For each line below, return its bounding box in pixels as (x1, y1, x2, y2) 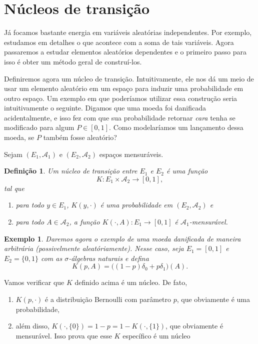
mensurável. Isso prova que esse (15, 330, 112, 340)
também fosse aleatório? (43, 132, 117, 142)
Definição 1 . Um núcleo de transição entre (4, 165, 137, 176)
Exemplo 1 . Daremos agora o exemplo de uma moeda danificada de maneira (4, 233, 241, 243)
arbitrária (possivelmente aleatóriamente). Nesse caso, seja (4, 243, 184, 253)
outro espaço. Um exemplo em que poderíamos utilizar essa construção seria (4, 92, 237, 103)
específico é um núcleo (122, 330, 190, 340)
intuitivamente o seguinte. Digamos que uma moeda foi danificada (4, 102, 206, 113)
